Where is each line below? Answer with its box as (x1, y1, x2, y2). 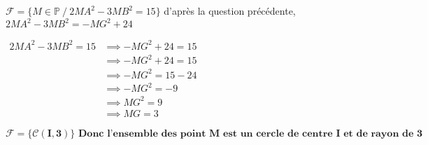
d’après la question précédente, (164, 4, 296, 18)
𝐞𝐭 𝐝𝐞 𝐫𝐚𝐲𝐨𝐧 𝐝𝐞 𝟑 (343, 128, 423, 139)
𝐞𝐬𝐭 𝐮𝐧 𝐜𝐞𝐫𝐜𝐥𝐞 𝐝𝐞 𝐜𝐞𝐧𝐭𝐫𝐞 (223, 128, 333, 139)
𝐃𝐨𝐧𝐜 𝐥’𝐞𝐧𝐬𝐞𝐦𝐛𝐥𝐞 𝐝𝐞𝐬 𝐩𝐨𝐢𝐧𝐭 (78, 128, 206, 139)
